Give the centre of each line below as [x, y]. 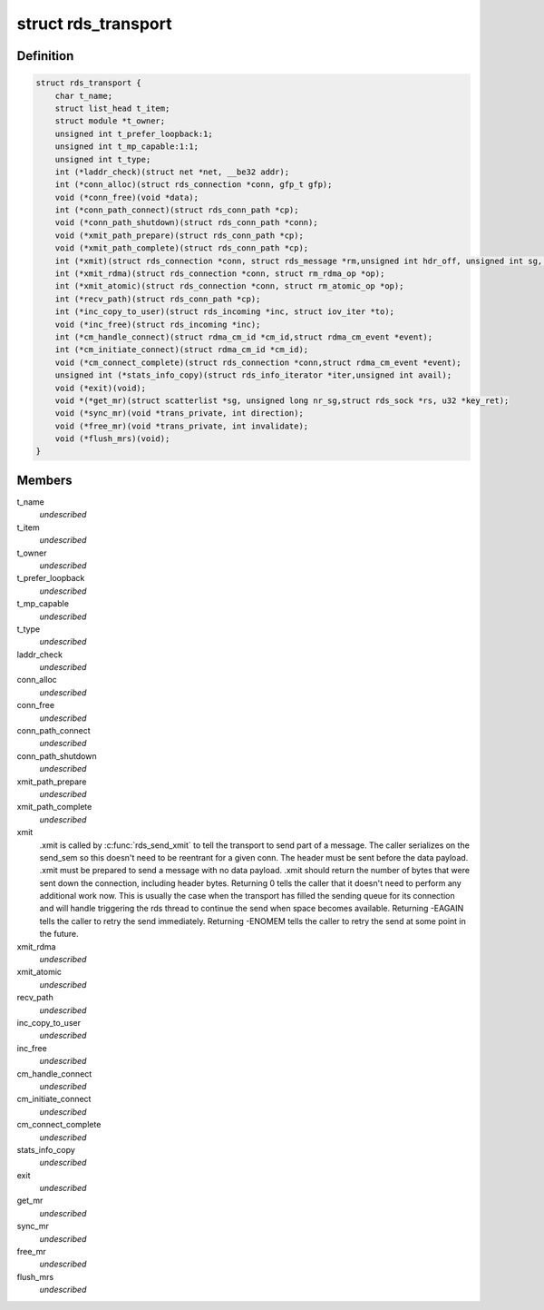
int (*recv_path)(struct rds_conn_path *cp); [158, 299]
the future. [59, 934]
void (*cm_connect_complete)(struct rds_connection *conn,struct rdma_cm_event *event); [258, 362]
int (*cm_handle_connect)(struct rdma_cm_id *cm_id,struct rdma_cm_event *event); [244, 337]
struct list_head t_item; [112, 108]
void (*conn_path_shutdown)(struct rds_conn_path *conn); [186, 223]
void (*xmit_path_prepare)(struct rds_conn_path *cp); [179, 235]
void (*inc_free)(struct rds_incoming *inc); [158, 324]
